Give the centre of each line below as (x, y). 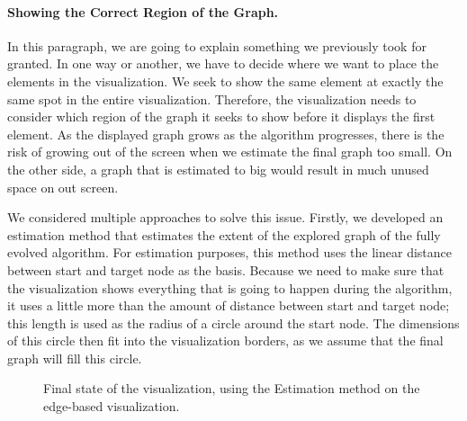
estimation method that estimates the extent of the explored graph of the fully (224, 234)
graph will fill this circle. (75, 358)
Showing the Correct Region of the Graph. (143, 11)
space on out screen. (63, 187)
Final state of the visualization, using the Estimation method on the (232, 388)
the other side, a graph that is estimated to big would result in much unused (218, 169)
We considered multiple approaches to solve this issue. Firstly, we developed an (225, 217)
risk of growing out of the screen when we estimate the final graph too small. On (230, 152)
